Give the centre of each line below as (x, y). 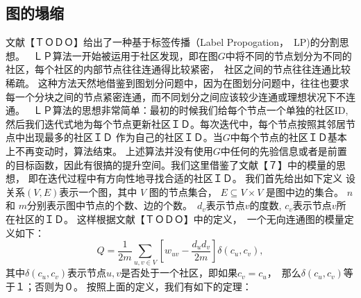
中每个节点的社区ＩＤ (279, 137)
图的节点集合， (183, 191)
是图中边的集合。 (304, 191)
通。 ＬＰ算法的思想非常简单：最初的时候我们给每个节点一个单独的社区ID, (177, 110)
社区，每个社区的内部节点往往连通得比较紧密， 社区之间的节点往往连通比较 (178, 69)
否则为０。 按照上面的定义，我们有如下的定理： (143, 287)
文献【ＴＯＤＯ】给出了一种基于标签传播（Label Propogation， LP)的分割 (173, 42)
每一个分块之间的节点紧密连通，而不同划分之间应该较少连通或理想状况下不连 (180, 96)
